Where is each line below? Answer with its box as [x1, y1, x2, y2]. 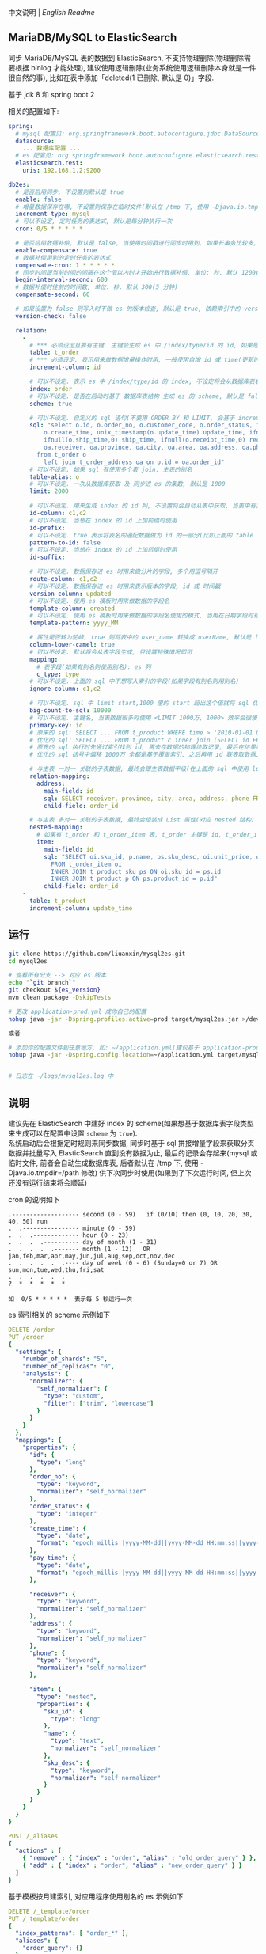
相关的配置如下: [8, 106, 59, 116]
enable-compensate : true [15, 246, 97, 254]
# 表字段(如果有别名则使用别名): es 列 [36, 662, 152, 671]
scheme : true [28, 400, 73, 408]
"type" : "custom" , [43, 1392, 104, 1400]
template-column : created [28, 605, 115, 613]
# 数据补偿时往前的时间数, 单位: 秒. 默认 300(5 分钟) [15, 283, 178, 291]
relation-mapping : [28, 772, 90, 780]
